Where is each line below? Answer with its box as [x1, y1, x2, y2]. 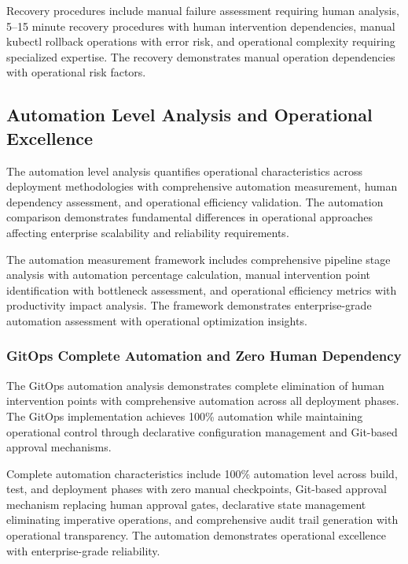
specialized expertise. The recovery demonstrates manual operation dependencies [6, 48, 395, 65]
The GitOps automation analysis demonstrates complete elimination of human [6, 377, 384, 393]
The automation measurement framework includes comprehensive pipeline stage [6, 250, 391, 267]
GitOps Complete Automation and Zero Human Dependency [6, 346, 402, 365]
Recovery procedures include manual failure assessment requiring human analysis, [6, 2, 399, 18]
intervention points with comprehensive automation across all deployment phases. [6, 392, 399, 409]
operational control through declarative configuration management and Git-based [6, 423, 398, 440]
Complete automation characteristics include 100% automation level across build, [6, 465, 398, 481]
